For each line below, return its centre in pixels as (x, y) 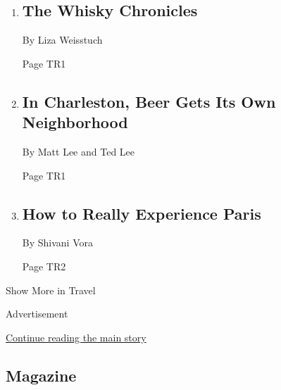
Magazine (41, 375)
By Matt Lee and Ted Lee (79, 151)
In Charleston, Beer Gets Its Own (149, 101)
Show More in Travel (51, 290)
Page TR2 (44, 266)
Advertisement (37, 314)
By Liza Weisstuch (62, 40)
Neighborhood (75, 122)
